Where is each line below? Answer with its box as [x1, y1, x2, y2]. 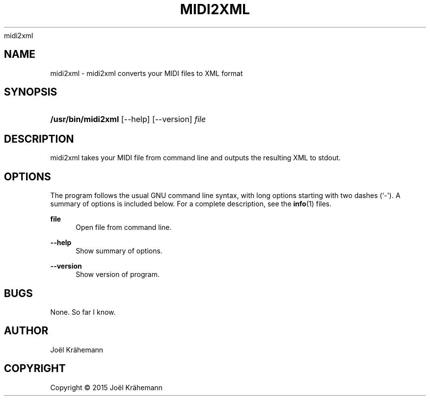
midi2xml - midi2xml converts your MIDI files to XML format [50, 69, 243, 77]
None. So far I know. [50, 307, 116, 316]
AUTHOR [4, 325, 49, 337]
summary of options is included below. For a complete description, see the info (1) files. [50, 200, 332, 208]
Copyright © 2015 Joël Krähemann [50, 383, 163, 392]
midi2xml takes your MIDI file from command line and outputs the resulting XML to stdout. [50, 153, 341, 162]
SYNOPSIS [4, 86, 57, 99]
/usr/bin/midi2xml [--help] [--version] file [50, 114, 206, 125]
